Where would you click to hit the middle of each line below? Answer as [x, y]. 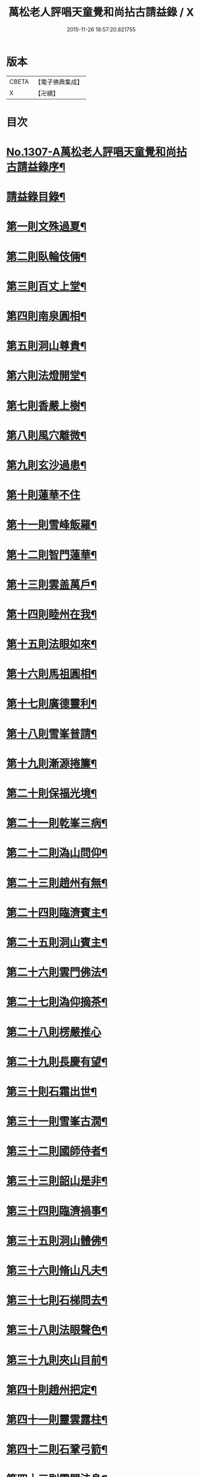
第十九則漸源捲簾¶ [52, 764]
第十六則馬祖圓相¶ [52, 674]
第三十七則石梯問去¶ [57, 1301]
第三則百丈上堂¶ [46, 286]
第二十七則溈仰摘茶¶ [57, 1002]
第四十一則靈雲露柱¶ [57, 1419]
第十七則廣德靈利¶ [52, 704]
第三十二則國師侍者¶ [57, 1151]
